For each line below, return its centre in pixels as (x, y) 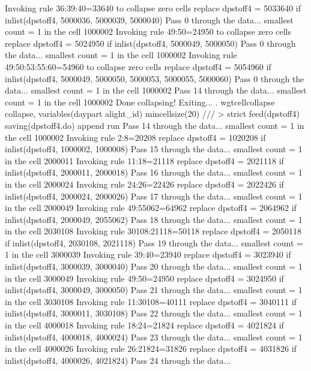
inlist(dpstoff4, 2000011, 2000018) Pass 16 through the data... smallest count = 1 (154, 172)
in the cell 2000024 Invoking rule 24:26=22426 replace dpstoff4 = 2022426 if (144, 184)
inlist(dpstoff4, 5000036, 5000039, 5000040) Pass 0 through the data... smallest (149, 19)
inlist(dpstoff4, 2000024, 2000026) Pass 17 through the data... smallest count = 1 (154, 196)
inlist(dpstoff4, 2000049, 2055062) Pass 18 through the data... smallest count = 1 (154, 219)
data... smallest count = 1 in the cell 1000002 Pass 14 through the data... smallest (156, 90)
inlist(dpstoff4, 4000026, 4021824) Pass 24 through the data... (118, 360)
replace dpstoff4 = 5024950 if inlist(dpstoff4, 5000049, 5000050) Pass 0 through (150, 43)
